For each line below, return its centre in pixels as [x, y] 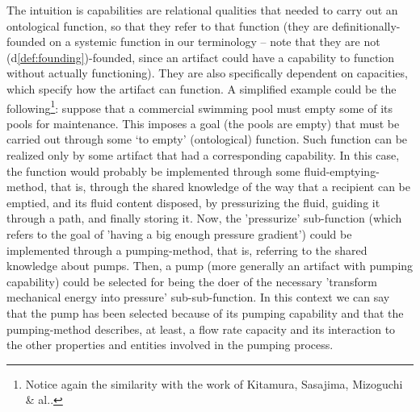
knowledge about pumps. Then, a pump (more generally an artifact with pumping [210, 266]
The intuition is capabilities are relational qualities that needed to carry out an [202, 10]
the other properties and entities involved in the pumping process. [170, 345]
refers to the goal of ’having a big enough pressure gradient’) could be [179, 233]
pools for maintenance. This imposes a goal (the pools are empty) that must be [203, 123]
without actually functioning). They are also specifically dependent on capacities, [207, 73]
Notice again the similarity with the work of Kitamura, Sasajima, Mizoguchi [214, 383]
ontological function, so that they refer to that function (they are [168, 25]
